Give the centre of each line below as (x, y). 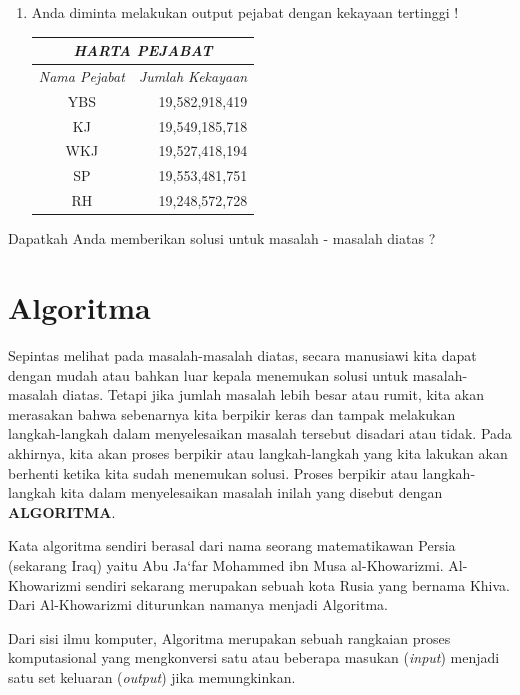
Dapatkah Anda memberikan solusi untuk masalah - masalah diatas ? (222, 238)
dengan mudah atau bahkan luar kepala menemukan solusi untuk (208, 374)
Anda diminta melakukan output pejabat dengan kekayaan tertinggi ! (245, 12)
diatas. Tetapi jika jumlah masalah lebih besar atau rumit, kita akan (273, 394)
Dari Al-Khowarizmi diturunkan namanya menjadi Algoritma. (198, 604)
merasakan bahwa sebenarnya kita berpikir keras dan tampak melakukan (232, 413)
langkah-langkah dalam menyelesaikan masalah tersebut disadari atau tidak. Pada (260, 433)
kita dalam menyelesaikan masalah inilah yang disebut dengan (251, 492)
